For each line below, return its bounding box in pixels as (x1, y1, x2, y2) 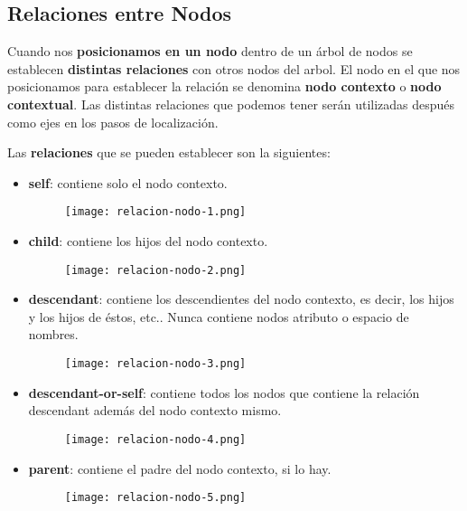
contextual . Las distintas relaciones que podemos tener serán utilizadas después (7, 94, 455, 113)
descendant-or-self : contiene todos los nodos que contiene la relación (28, 383, 420, 402)
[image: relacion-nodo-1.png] (64, 205, 247, 219)
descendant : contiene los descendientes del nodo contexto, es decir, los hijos (28, 289, 454, 308)
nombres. (28, 325, 79, 344)
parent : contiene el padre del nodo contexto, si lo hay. (28, 459, 332, 478)
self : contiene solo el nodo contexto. (28, 173, 228, 192)
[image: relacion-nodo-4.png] (64, 432, 247, 446)
